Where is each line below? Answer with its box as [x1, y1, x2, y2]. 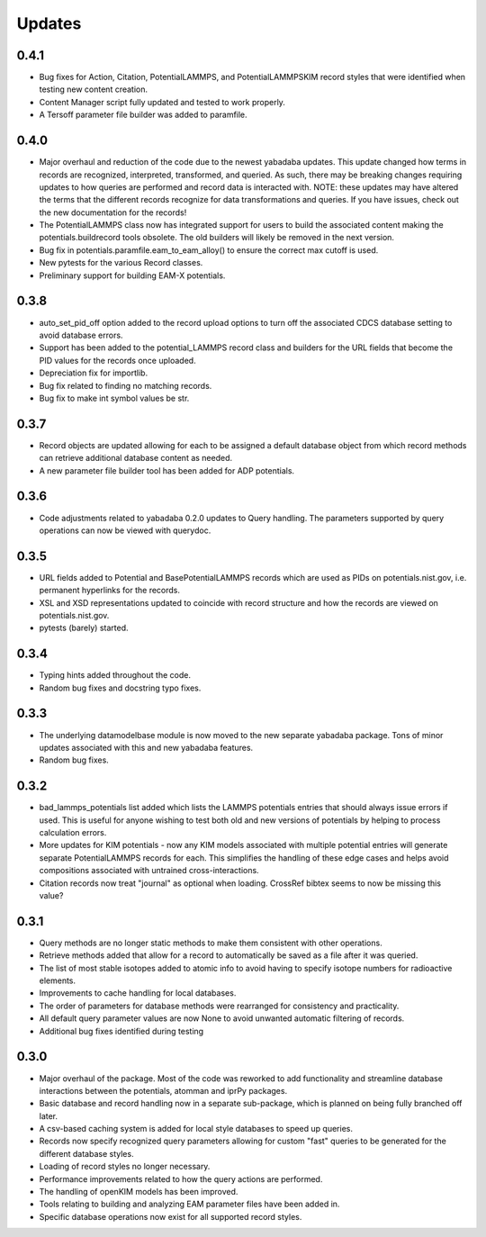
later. [39, 1110, 58, 1121]
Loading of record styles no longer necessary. [39, 1161, 211, 1172]
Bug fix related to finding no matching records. [39, 380, 212, 391]
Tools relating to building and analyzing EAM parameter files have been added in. [39, 1198, 340, 1210]
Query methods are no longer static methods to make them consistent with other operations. [39, 937, 382, 948]
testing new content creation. [39, 84, 148, 95]
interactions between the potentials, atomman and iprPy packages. [39, 1085, 288, 1096]
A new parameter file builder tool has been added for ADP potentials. [39, 465, 295, 476]
